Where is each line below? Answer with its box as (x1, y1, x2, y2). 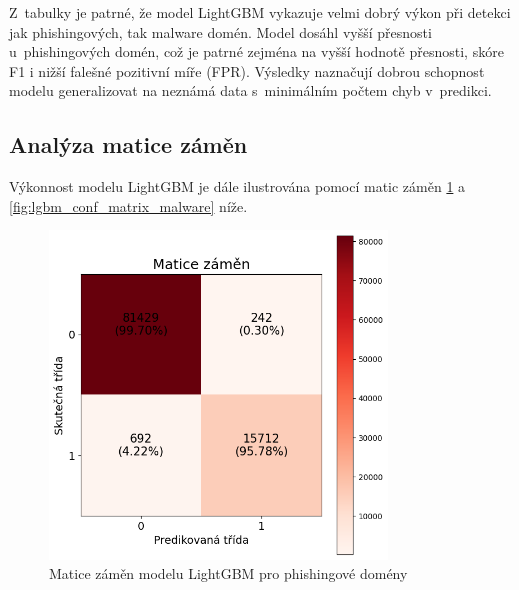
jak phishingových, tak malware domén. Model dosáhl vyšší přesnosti (9, 21, 432, 42)
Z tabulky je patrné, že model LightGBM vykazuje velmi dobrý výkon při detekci (9, 2, 511, 22)
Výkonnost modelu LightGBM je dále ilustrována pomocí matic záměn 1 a (9, 176, 466, 197)
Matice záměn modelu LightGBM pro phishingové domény (49, 563, 408, 584)
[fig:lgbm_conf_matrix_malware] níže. (9, 195, 248, 216)
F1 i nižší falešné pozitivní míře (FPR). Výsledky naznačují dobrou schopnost (9, 60, 485, 81)
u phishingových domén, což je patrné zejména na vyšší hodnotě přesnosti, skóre (9, 41, 504, 62)
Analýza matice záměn (9, 129, 248, 160)
